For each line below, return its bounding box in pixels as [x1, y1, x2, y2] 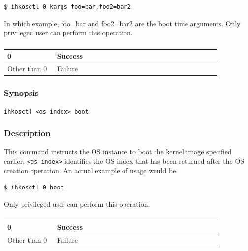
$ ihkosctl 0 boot [4, 184, 64, 191]
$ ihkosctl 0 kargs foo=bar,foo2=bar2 [4, 3, 131, 10]
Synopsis [4, 87, 39, 99]
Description [4, 126, 51, 139]
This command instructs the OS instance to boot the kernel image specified [4, 146, 232, 157]
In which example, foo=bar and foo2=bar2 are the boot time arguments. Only [4, 18, 241, 28]
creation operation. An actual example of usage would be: [4, 165, 178, 176]
